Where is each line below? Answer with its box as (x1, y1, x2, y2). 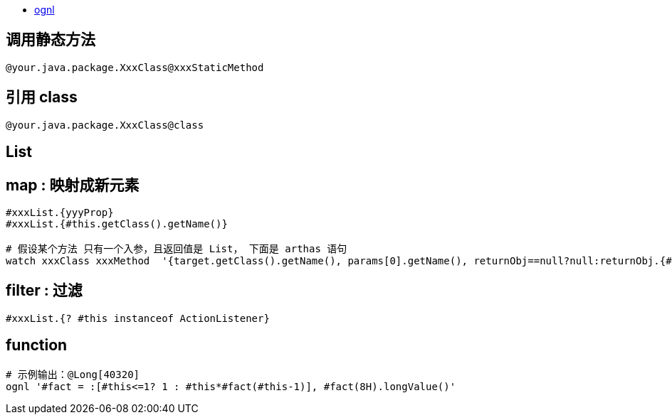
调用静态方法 (6, 31, 95, 49)
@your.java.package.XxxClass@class (6, 119, 204, 131)
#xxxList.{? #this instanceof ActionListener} (6, 312, 270, 324)
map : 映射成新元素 (6, 176, 140, 194)
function (6, 336, 68, 355)
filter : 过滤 (6, 281, 83, 300)
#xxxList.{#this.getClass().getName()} (6, 217, 228, 230)
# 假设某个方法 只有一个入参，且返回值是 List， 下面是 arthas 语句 (6, 242, 347, 254)
